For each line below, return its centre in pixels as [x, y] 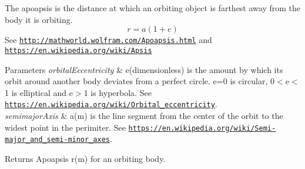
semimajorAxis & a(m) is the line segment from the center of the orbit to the [144, 115]
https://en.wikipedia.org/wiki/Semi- [202, 128]
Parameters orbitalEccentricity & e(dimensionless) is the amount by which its [144, 69]
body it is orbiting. [39, 19]
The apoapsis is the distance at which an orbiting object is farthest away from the [153, 8]
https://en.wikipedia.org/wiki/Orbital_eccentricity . [111, 104]
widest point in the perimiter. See [65, 127]
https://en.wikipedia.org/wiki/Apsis [78, 50]
